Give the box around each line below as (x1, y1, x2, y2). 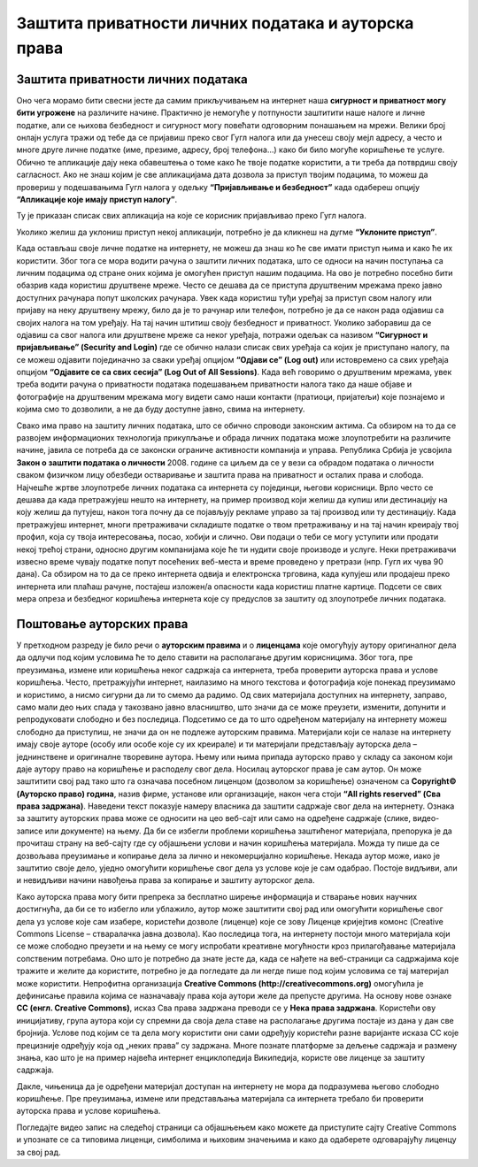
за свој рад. (16, 1147, 61, 1157)
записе (16, 825, 43, 836)
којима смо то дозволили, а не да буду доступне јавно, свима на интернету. (16, 403, 305, 415)
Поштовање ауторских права (16, 616, 189, 632)
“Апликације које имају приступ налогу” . (16, 194, 178, 204)
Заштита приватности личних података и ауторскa (16, 13, 414, 33)
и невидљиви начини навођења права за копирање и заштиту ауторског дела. (16, 875, 315, 886)
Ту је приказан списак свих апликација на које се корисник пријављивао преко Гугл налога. (16, 211, 366, 221)
